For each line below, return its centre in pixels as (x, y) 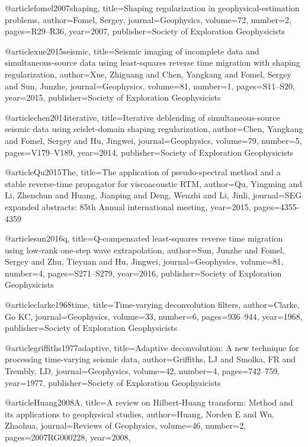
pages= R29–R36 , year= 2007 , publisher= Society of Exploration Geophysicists (145, 31)
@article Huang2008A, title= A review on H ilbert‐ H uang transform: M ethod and (149, 402)
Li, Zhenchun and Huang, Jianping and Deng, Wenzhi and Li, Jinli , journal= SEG (153, 195)
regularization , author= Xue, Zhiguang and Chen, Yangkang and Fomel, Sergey (148, 74)
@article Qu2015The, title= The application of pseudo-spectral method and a (143, 172)
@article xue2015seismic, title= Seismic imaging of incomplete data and (132, 51)
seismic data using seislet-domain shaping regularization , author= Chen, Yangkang (154, 129)
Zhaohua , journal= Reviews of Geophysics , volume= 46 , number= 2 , (126, 425)
